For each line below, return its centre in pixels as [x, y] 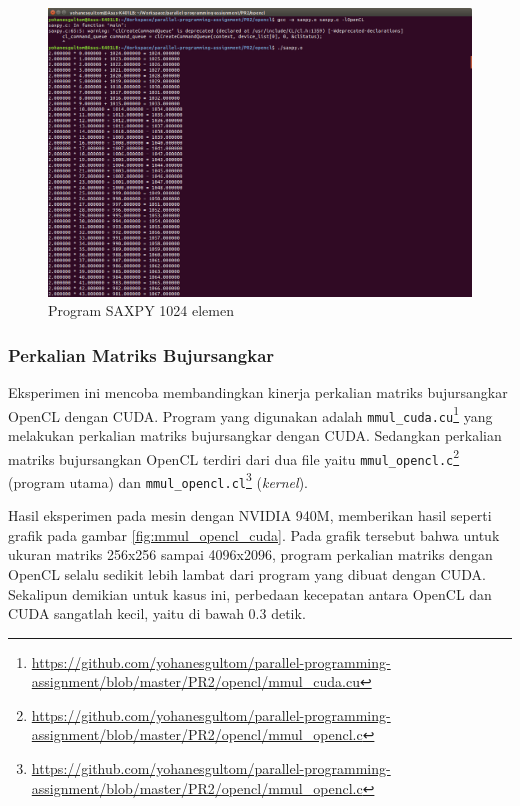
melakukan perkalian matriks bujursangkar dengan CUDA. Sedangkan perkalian [255, 434]
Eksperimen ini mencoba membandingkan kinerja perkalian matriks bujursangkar [258, 392]
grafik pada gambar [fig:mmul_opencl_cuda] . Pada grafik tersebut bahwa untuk [254, 534]
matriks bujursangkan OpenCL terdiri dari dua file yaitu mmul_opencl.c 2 [234, 457]
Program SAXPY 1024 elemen [141, 310]
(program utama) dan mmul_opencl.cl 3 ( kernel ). [158, 480]
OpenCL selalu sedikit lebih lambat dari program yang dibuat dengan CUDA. [247, 573]
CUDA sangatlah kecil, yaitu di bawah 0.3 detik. [157, 613]
